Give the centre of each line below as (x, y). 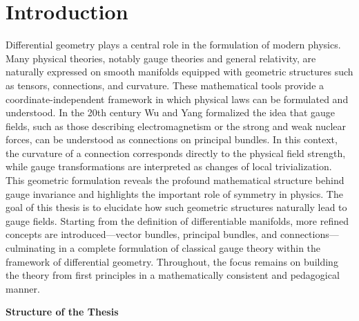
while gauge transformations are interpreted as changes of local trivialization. (169, 166)
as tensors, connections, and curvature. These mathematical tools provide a (165, 85)
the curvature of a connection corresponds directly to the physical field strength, (176, 153)
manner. (23, 288)
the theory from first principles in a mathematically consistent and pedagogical (173, 275)
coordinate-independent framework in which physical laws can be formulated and (177, 99)
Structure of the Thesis (62, 312)
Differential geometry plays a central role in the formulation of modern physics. (173, 45)
